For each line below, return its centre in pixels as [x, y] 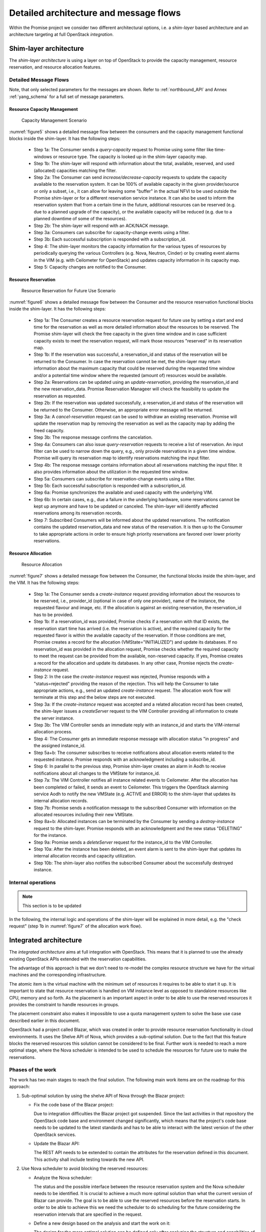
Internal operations [33, 882]
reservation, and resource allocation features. [55, 67]
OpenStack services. [55, 1134]
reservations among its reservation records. [78, 513]
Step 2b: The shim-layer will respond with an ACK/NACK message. [101, 225]
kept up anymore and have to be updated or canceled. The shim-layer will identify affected [126, 506]
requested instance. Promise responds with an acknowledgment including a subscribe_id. [125, 759]
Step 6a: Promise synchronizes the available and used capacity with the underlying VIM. [123, 492]
